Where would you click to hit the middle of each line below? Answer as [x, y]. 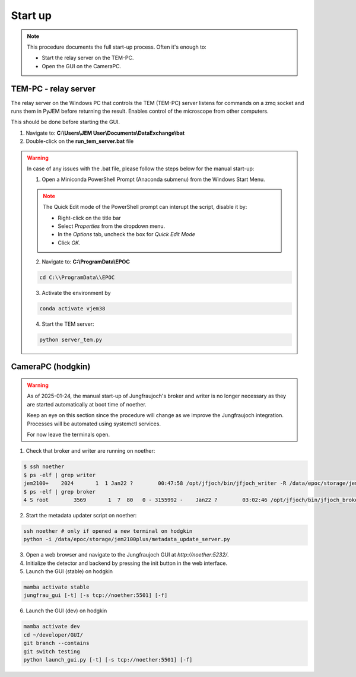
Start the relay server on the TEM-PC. [88, 58]
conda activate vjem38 [72, 309]
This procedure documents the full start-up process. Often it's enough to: [117, 47]
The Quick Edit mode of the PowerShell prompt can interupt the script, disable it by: [145, 207]
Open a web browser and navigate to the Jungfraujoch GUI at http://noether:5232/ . [127, 555]
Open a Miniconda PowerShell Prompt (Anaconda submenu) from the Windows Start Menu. [153, 179]
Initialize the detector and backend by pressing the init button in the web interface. [127, 563]
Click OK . [69, 243]
